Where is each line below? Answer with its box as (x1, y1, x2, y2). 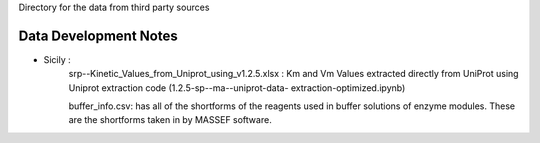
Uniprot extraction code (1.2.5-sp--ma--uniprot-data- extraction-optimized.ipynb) (68, 81, 406, 94)
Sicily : (43, 53, 72, 65)
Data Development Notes (18, 27, 179, 44)
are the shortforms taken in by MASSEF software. (68, 114, 272, 126)
